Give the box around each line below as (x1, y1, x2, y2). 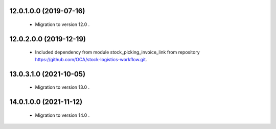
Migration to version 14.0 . (35, 112, 90, 118)
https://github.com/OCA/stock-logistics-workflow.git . (35, 56, 147, 62)
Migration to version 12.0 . (35, 21, 90, 28)
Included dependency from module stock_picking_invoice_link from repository (35, 49, 200, 56)
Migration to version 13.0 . (35, 84, 90, 90)
